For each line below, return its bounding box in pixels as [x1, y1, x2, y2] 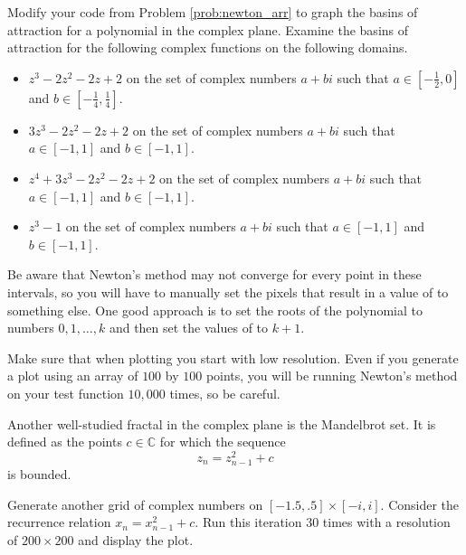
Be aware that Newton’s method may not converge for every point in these [7, 265, 422, 284]
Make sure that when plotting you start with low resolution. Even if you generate [7, 348, 459, 367]
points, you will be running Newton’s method [205, 366, 458, 385]
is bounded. [7, 464, 71, 483]
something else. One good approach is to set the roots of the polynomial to [7, 300, 423, 319]
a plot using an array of [7, 366, 138, 385]
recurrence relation [7, 513, 111, 531]
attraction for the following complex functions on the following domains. [7, 38, 408, 57]
